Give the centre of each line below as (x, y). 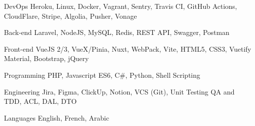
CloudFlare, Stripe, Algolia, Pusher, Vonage (71, 16)
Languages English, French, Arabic (57, 117)
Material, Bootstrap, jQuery (46, 58)
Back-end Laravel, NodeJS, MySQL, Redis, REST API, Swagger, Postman (117, 32)
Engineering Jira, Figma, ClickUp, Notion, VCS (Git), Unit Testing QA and (119, 91)
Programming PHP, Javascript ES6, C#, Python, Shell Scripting (102, 75)
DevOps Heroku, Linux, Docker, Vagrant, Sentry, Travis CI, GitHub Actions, (121, 6)
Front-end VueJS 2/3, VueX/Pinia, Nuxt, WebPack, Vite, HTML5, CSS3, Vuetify (128, 48)
